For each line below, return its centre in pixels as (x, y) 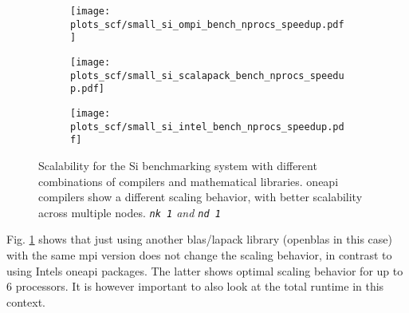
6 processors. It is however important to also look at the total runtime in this (195, 286)
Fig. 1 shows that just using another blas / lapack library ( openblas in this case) (200, 239)
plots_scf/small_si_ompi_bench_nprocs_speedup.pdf (207, 24)
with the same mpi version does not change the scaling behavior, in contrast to (199, 254)
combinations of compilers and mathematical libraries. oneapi (189, 181)
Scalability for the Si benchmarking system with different (178, 165)
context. (26, 301)
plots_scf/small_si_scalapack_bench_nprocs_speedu (207, 75)
